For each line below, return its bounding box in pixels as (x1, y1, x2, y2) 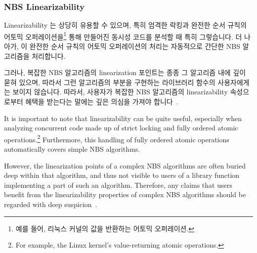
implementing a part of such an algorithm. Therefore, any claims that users (4, 179, 232, 190)
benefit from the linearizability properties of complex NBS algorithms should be (4, 189, 246, 200)
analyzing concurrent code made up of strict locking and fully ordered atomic (4, 123, 238, 133)
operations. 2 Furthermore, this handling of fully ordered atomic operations (4, 132, 229, 144)
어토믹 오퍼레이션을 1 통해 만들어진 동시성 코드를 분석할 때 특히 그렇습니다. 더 (4, 30, 242, 42)
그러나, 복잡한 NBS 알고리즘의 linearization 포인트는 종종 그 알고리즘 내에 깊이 (4, 67, 246, 78)
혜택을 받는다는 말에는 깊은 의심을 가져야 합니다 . (25, 96, 178, 107)
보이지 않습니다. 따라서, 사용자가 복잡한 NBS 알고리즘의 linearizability (12, 86, 228, 97)
